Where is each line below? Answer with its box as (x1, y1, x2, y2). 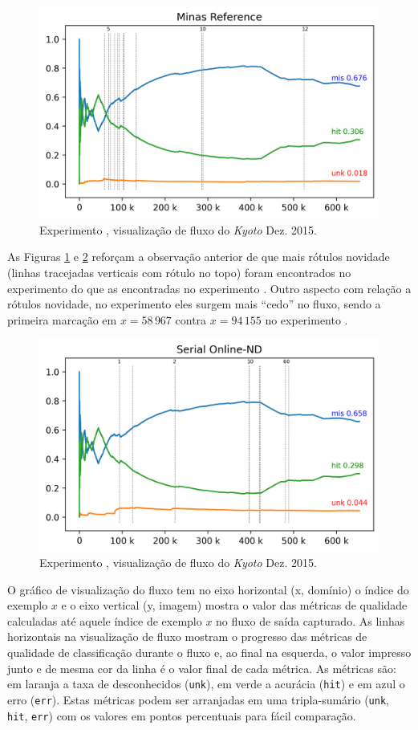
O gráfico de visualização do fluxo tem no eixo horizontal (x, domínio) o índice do (7, 581, 409, 597)
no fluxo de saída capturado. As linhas (216, 612, 405, 629)
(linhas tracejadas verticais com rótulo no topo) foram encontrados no (7, 263, 351, 280)
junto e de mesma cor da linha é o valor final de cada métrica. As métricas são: (7, 659, 396, 676)
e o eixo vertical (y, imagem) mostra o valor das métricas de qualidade (61, 597, 408, 614)
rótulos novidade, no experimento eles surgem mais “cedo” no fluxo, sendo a (7, 296, 381, 312)
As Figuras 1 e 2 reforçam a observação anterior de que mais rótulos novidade (7, 248, 390, 265)
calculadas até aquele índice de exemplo (7, 612, 202, 629)
